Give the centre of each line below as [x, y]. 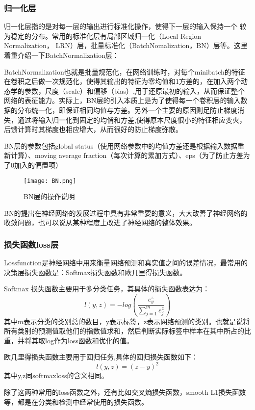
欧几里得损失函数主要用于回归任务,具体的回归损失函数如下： [101, 357]
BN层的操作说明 [49, 196]
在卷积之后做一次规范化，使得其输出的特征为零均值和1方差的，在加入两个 [122, 81]
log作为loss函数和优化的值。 [89, 340]
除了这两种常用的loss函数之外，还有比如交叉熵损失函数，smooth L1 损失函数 [125, 392]
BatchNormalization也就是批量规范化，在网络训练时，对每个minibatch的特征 [125, 71]
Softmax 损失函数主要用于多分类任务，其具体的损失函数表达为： [107, 289]
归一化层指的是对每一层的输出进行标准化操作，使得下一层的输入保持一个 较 [125, 26]
